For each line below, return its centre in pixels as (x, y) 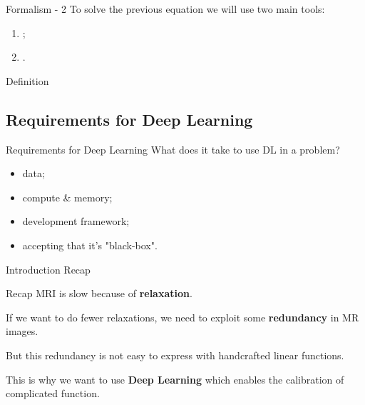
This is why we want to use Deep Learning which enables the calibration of (175, 379)
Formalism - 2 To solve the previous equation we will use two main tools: (165, 9)
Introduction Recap (48, 269)
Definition (27, 80)
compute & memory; (67, 197)
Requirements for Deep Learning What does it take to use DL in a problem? (173, 149)
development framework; (76, 221)
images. (22, 331)
